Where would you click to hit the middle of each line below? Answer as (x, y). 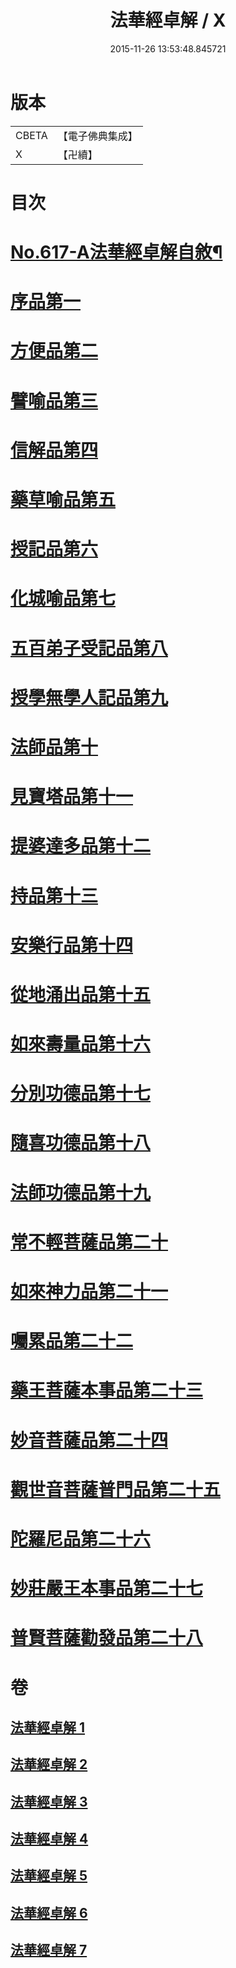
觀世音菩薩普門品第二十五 (116, 1489)
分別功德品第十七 (81, 1093)
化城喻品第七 (63, 598)
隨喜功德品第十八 (81, 1143)
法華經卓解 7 (49, 1950)
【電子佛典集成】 (97, 136)
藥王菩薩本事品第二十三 (107, 1390)
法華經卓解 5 (49, 1876)
